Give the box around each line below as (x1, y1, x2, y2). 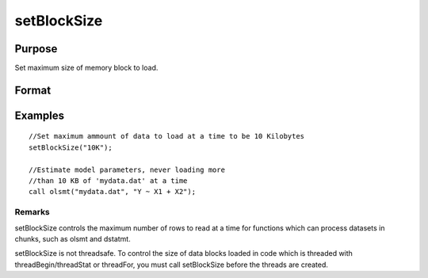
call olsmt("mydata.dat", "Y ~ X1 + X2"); (29, 187, 197, 196)
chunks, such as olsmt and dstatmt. (14, 234, 131, 243)
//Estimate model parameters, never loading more (29, 165, 226, 174)
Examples (14, 109, 65, 122)
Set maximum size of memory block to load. (14, 63, 159, 73)
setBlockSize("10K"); (29, 143, 113, 152)
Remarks (14, 207, 51, 218)
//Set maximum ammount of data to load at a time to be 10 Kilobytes (29, 131, 305, 141)
